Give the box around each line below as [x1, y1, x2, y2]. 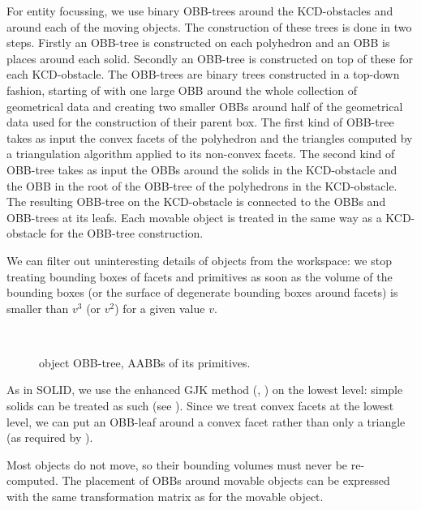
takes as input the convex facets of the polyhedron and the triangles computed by [6, 129, 413, 146]
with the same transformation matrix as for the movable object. [6, 488, 324, 505]
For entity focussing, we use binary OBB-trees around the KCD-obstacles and [6, 2, 393, 19]
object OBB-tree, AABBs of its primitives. [39, 354, 251, 371]
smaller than [6, 299, 69, 316]
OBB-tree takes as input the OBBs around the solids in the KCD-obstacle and [6, 161, 397, 178]
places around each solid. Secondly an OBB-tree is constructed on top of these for [6, 49, 414, 66]
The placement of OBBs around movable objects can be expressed [62, 472, 390, 489]
